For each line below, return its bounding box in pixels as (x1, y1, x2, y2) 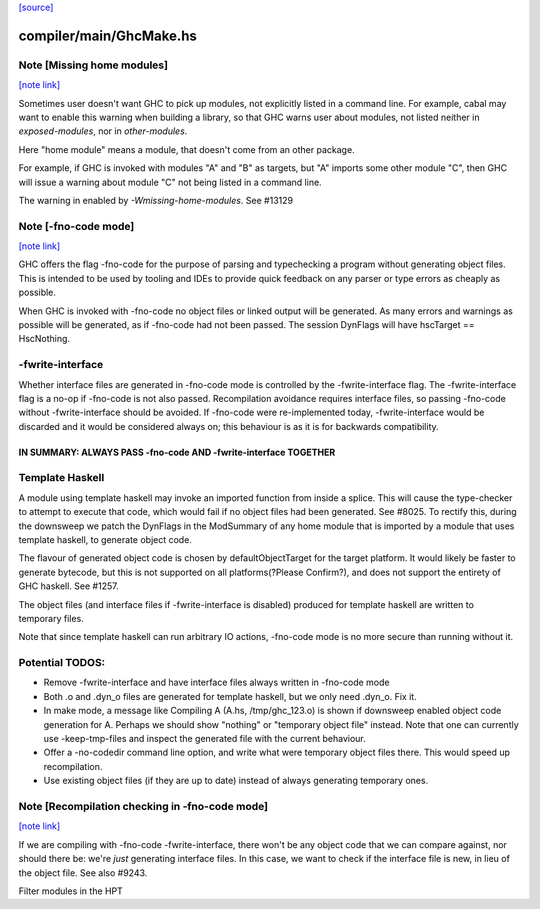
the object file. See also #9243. (18, 866, 148, 879)
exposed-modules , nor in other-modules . (18, 125, 188, 137)
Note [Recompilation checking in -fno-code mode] (18, 799, 269, 813)
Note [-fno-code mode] (18, 219, 135, 233)
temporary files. (18, 612, 84, 624)
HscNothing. (18, 333, 70, 345)
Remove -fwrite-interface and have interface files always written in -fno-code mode (43, 676, 390, 689)
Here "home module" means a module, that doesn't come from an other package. (18, 143, 355, 155)
